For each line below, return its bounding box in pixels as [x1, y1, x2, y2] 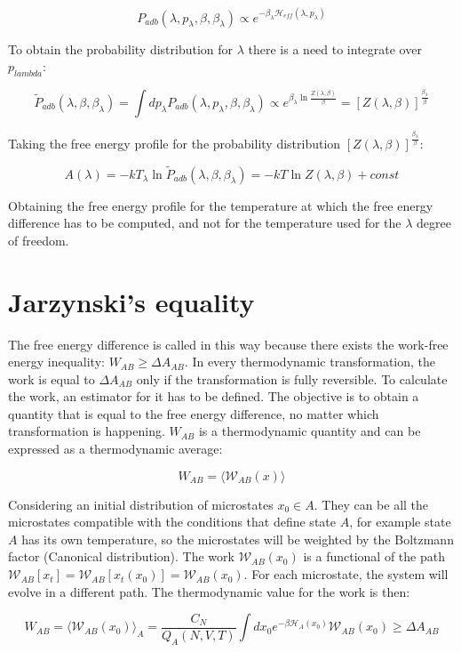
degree [417, 213, 451, 232]
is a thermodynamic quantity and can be [198, 422, 421, 440]
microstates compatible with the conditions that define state [8, 512, 336, 531]
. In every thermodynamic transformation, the [184, 352, 436, 371]
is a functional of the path [303, 547, 445, 566]
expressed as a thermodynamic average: [8, 439, 223, 458]
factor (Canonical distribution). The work [8, 547, 234, 566]
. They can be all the [314, 495, 429, 513]
